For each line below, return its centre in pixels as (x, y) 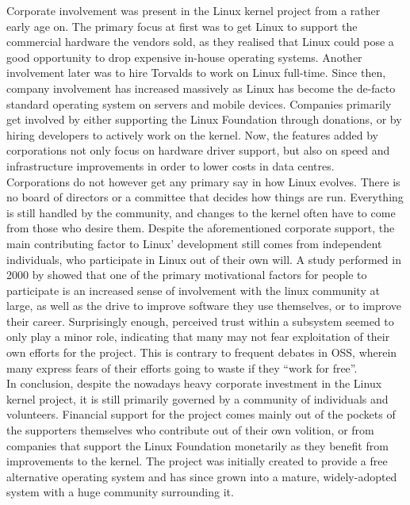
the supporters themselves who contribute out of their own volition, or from (190, 430)
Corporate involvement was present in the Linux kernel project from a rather (194, 10)
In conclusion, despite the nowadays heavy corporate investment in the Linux (194, 383)
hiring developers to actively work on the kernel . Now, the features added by (192, 134)
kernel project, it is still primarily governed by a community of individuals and (197, 398)
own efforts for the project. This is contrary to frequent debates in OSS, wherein (202, 352)
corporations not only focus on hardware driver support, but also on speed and (198, 150)
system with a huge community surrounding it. (120, 492)
